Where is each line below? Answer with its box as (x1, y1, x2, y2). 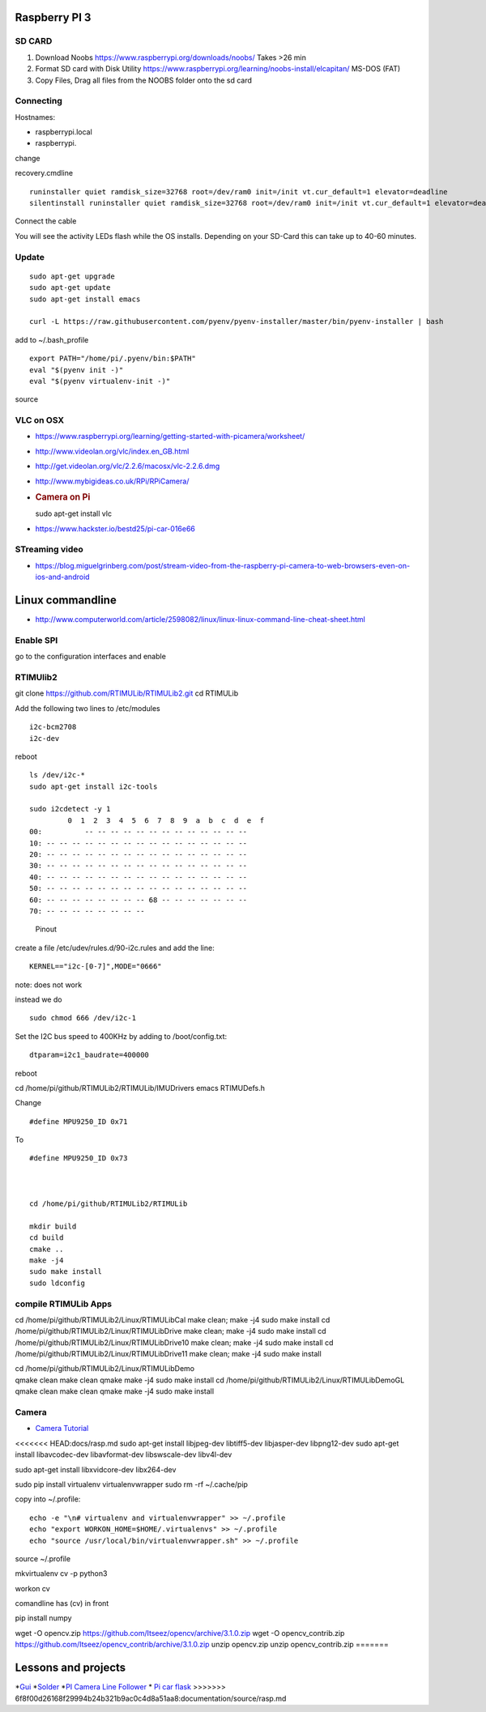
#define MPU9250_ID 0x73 (29, 1154, 128, 1163)
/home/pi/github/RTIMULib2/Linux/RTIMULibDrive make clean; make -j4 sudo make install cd (15, 1327, 327, 1336)
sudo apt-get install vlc (35, 509, 113, 518)
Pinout (35, 924, 57, 935)
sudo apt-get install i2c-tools (29, 781, 158, 791)
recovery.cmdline (15, 168, 73, 178)
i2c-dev (29, 734, 60, 743)
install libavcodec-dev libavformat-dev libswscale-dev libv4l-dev (15, 1450, 232, 1459)
